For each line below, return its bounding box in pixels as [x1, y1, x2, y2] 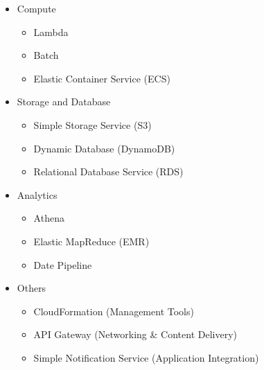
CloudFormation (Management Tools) [33, 303, 194, 318]
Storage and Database [17, 94, 111, 109]
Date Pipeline [33, 257, 92, 272]
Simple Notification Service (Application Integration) [33, 350, 259, 364]
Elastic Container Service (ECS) [33, 71, 170, 85]
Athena [33, 211, 64, 225]
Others [17, 281, 46, 295]
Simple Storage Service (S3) [33, 117, 152, 132]
